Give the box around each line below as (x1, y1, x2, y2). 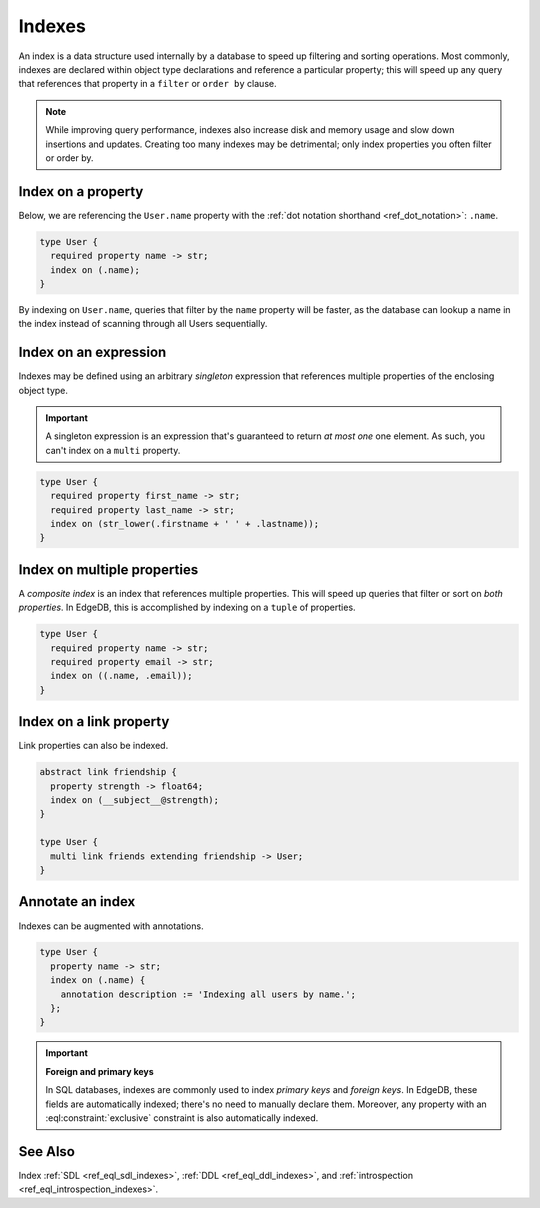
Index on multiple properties (18, 561, 199, 578)
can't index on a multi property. (45, 444, 181, 456)
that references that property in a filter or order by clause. (18, 78, 277, 90)
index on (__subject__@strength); (50, 795, 220, 806)
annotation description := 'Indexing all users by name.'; (60, 988, 357, 1000)
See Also (18, 1143, 75, 1160)
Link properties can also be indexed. (18, 740, 169, 752)
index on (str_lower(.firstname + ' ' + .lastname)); (50, 518, 320, 529)
